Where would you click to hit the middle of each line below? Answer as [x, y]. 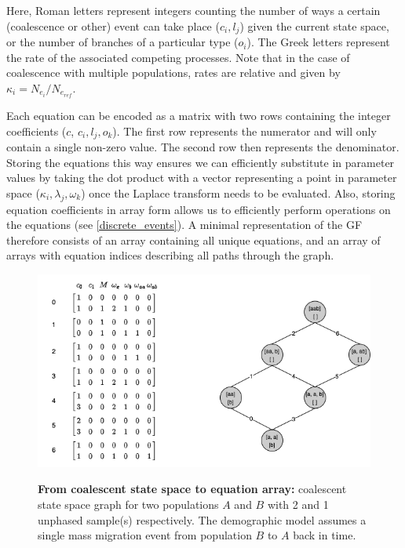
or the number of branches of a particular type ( [122, 42]
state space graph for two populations [128, 504]
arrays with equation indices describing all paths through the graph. [170, 255]
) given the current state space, [314, 25]
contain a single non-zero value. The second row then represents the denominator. [203, 146]
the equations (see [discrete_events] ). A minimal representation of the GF [184, 225]
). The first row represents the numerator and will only [244, 131]
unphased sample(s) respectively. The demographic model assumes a [202, 519]
